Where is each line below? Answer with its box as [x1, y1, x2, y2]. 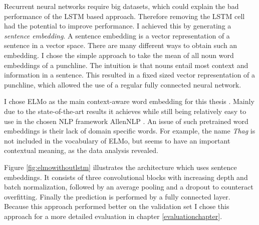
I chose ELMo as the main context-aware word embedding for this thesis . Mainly [4, 96, 254, 106]
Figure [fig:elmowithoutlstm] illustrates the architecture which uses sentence [4, 161, 237, 172]
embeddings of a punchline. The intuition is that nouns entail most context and [4, 59, 248, 70]
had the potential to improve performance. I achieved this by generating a [4, 20, 231, 31]
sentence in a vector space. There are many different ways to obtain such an [4, 40, 237, 50]
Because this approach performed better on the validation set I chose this [4, 201, 229, 211]
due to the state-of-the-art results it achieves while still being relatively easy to [4, 105, 246, 116]
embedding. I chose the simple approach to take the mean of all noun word [4, 49, 234, 60]
